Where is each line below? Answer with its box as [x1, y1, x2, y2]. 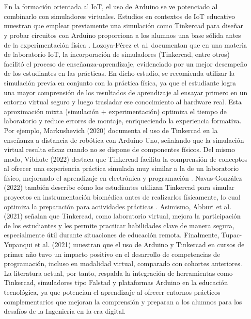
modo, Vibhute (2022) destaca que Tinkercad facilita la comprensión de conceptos [4, 153, 248, 164]
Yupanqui [4, 239, 32, 250]
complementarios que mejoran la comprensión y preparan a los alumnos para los [4, 296, 242, 306]
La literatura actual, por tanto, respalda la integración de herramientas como [4, 268, 233, 278]
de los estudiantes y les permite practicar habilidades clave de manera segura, [4, 220, 235, 230]
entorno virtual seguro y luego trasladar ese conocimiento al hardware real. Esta [4, 97, 242, 107]
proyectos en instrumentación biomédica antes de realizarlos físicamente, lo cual [4, 192, 240, 202]
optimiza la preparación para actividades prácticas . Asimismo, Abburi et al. [4, 201, 232, 211]
